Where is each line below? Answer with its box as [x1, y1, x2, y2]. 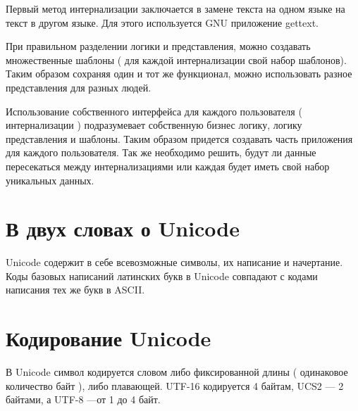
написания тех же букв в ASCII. [6, 282, 145, 297]
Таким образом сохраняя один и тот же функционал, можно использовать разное [6, 66, 352, 81]
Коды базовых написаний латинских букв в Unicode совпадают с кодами [6, 268, 318, 283]
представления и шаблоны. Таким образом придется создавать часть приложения [6, 131, 353, 146]
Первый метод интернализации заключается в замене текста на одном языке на [6, 1, 345, 15]
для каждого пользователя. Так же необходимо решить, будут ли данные [6, 145, 316, 160]
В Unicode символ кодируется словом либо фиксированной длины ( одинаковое [6, 365, 348, 379]
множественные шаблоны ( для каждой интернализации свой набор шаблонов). [6, 52, 347, 67]
